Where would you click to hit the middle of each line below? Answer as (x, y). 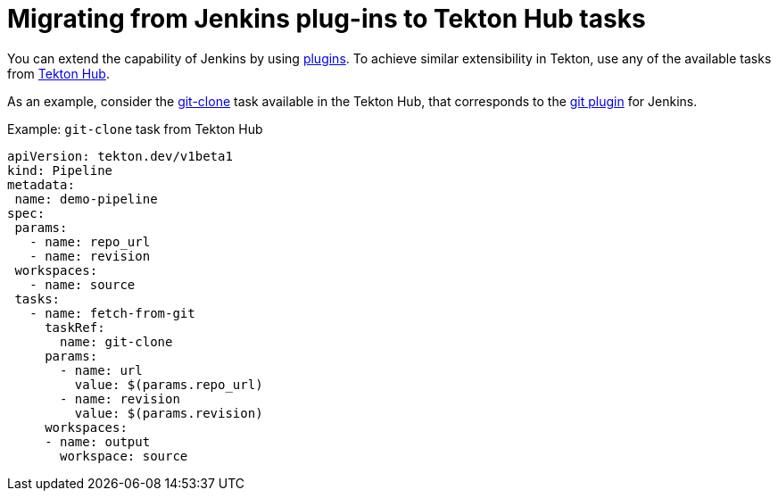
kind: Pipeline (60, 170)
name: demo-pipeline (86, 199)
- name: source (83, 284)
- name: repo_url (90, 241)
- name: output (98, 441)
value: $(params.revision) (169, 413)
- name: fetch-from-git (112, 313)
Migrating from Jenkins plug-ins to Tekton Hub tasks (327, 19)
